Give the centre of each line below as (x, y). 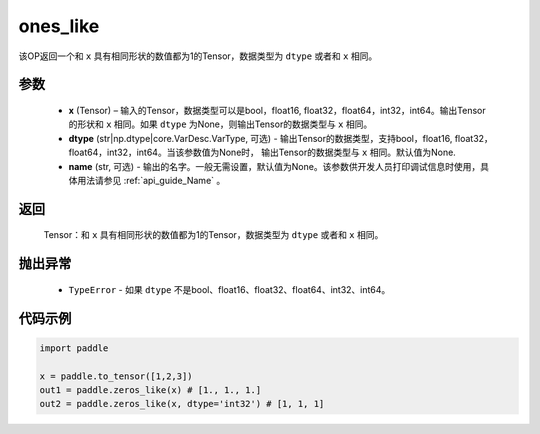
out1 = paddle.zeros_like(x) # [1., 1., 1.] (150, 389)
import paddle (74, 348)
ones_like (59, 26)
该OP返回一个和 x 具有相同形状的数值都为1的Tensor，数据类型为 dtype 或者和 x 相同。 (198, 56)
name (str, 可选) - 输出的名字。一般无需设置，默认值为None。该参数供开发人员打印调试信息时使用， (274, 166)
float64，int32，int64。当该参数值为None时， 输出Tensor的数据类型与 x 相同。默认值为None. (262, 152)
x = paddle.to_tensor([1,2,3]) (116, 376)
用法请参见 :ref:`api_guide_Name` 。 (151, 180)
